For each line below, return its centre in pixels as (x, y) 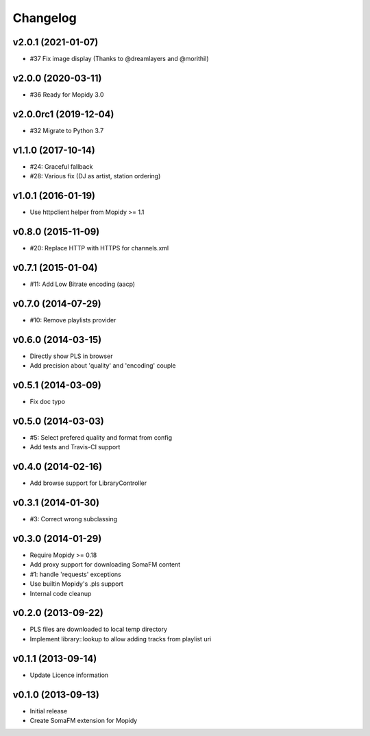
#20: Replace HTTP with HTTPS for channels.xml (99, 248)
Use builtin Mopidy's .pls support (76, 584)
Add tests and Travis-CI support (75, 447)
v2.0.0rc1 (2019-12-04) (63, 114)
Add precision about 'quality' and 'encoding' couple (103, 366)
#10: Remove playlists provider (73, 320)
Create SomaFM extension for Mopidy (84, 721)
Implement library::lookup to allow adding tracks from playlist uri (121, 639)
